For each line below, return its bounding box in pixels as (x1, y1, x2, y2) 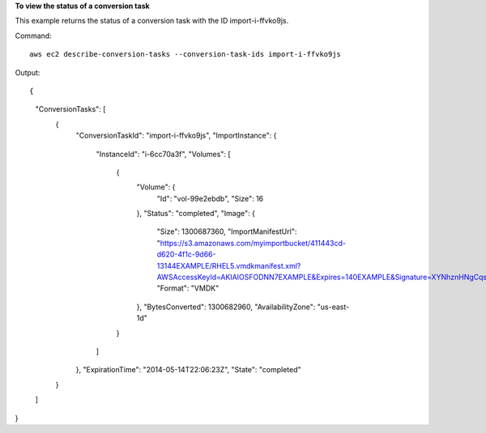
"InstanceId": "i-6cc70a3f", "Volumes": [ (96, 149, 231, 159)
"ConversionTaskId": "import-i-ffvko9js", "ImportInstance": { (75, 130, 277, 141)
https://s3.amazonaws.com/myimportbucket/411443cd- (160, 238, 346, 248)
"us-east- (317, 302, 350, 312)
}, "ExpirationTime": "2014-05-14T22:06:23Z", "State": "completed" (75, 365, 301, 375)
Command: (15, 31, 52, 40)
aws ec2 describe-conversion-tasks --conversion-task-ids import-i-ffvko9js (29, 49, 342, 59)
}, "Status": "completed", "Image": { (136, 209, 255, 219)
